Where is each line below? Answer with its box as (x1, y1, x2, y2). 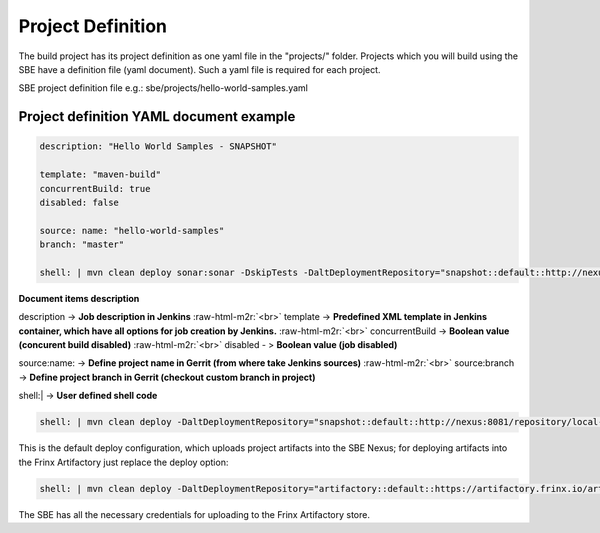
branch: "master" (39, 239, 125, 250)
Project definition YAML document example (18, 108, 296, 125)
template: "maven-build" (39, 169, 162, 180)
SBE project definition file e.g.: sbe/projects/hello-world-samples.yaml (18, 82, 309, 94)
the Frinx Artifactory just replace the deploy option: (18, 456, 229, 468)
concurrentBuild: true (39, 183, 151, 194)
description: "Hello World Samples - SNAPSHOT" (39, 141, 277, 152)
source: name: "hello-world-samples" (39, 225, 225, 236)
